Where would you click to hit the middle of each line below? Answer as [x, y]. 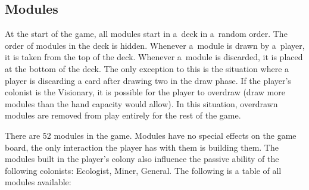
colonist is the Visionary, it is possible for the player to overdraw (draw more [145, 92]
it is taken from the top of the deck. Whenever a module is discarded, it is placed [154, 57]
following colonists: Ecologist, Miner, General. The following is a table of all [143, 170]
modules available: [38, 182]
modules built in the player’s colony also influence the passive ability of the [142, 159]
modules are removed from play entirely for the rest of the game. [123, 115]
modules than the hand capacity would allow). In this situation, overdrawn [141, 103]
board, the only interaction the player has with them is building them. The [142, 147]
